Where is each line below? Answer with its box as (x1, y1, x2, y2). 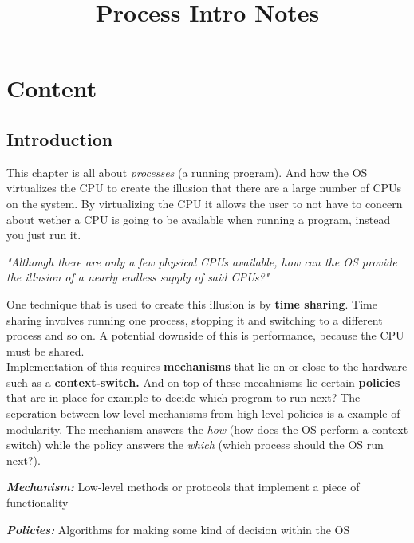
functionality (6, 494, 69, 511)
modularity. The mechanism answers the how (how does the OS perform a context (6, 420, 408, 437)
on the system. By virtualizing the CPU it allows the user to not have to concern (6, 195, 403, 211)
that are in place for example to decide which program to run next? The (6, 389, 361, 406)
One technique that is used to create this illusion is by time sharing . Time (6, 295, 377, 312)
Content (6, 72, 97, 104)
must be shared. (6, 342, 85, 359)
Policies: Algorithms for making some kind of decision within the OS (6, 521, 350, 537)
